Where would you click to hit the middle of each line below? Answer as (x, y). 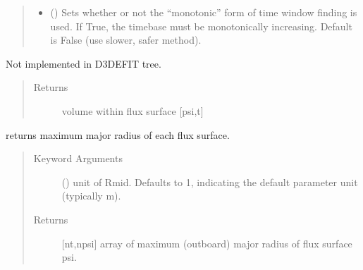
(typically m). (91, 196)
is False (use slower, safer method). (126, 40)
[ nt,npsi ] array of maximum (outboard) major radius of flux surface (207, 243)
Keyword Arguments (78, 158)
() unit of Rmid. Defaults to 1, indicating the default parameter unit (210, 182)
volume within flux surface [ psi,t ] (133, 110)
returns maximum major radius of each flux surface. (118, 134)
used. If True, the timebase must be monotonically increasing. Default (201, 26)
